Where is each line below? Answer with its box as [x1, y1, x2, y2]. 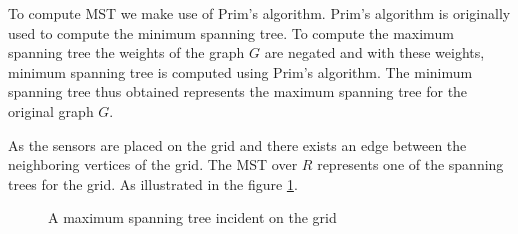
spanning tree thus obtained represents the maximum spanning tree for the [8, 81, 468, 102]
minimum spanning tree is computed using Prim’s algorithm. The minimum [8, 61, 473, 82]
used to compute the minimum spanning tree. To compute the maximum [8, 22, 454, 43]
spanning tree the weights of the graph [8, 42, 245, 63]
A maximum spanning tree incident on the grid [48, 207, 337, 228]
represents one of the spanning [317, 154, 504, 175]
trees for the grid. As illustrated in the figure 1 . [8, 173, 298, 194]
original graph [8, 100, 94, 121]
